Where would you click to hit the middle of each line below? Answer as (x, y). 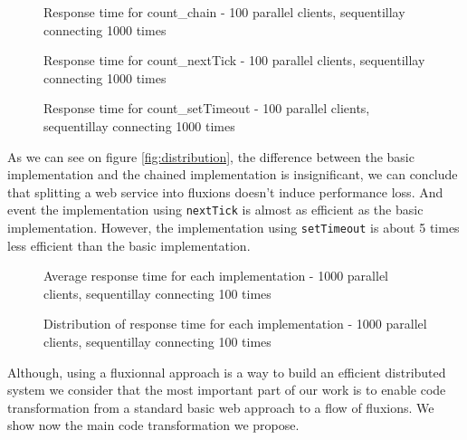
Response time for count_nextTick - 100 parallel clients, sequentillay (234, 60)
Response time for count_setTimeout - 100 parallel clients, (207, 108)
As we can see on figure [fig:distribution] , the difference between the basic (211, 156)
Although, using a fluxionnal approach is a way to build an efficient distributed (227, 372)
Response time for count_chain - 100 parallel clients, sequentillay (224, 12)
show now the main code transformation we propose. (153, 425)
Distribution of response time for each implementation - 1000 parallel (235, 324)
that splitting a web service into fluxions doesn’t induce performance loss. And (225, 191)
